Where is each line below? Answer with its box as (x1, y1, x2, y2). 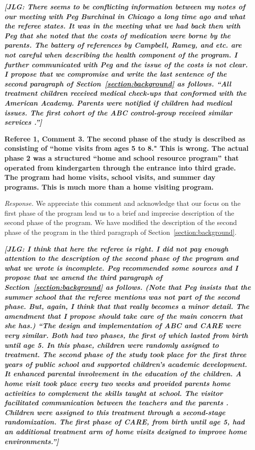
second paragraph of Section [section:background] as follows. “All (4, 78, 231, 88)
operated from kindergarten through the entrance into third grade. (4, 162, 236, 172)
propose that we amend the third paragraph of (4, 272, 162, 282)
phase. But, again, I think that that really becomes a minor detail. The (4, 301, 250, 311)
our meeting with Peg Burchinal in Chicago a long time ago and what (4, 11, 245, 21)
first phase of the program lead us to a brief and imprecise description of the (4, 207, 234, 218)
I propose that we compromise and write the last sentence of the (4, 69, 227, 79)
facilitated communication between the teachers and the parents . (4, 397, 229, 408)
